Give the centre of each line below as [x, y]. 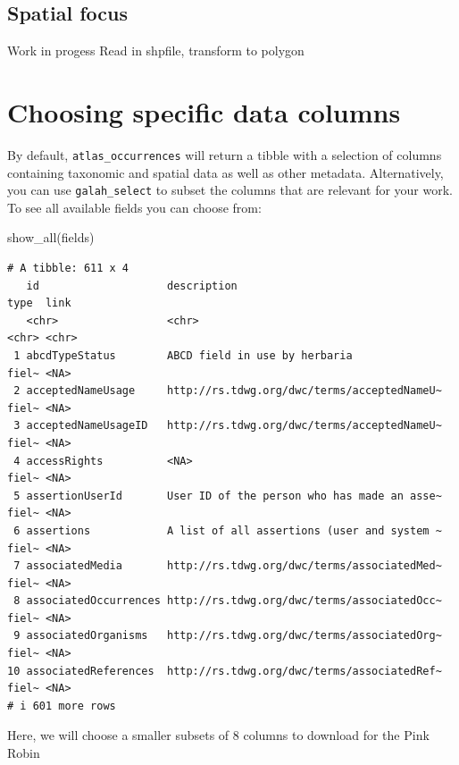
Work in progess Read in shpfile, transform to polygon [156, 50]
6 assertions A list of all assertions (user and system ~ [228, 530]
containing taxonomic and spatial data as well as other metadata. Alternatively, [225, 172]
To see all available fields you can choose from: [134, 207]
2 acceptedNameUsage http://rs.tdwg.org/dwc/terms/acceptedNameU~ [228, 391]
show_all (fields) [51, 237]
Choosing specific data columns [204, 111]
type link [39, 303]
